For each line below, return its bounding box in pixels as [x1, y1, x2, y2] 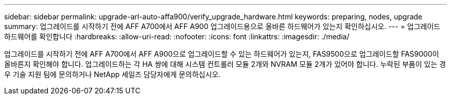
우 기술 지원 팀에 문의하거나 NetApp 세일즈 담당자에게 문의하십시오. [4, 70, 221, 79]
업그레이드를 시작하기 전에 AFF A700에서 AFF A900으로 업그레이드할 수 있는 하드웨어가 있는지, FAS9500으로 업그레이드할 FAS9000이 [4, 49, 439, 58]
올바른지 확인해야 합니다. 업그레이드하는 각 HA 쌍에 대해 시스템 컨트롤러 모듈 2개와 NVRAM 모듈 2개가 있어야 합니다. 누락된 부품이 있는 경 [4, 60, 446, 68]
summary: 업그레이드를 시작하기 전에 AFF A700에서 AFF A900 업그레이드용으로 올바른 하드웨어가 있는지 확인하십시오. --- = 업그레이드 [4, 22, 441, 31]
